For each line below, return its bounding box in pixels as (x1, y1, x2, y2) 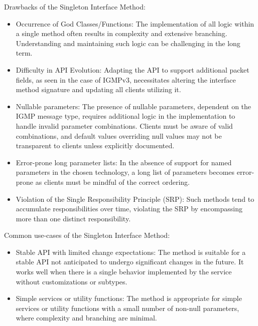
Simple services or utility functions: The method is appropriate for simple (16, 293, 242, 303)
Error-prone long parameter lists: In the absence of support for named (16, 157, 232, 167)
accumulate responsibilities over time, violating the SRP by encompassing (16, 203, 242, 214)
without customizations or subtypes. (16, 276, 127, 286)
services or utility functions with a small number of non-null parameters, (16, 302, 239, 313)
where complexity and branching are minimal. (16, 312, 157, 323)
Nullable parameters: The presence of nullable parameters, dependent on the (16, 101, 251, 111)
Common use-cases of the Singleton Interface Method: (4, 230, 170, 240)
